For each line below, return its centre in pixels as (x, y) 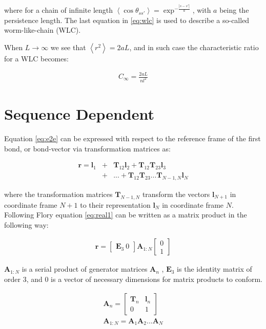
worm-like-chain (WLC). (43, 30)
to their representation (115, 204)
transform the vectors (176, 194)
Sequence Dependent (79, 114)
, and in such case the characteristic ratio (194, 47)
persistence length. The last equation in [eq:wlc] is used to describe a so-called (127, 20)
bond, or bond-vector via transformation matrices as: (87, 148)
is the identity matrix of (214, 269)
